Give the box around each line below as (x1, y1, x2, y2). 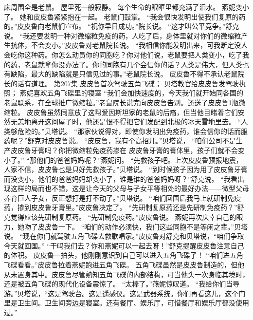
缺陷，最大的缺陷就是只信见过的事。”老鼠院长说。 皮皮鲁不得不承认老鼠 (10, 69, 238, 79)
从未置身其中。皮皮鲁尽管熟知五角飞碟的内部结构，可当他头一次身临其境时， (4, 269, 249, 279)
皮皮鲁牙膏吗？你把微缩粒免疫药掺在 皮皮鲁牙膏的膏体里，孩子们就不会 (10, 145, 238, 155)
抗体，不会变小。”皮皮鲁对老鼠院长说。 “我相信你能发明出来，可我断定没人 (10, 40, 248, 50)
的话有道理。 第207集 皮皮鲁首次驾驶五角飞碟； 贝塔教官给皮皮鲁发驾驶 (10, 78, 239, 88)
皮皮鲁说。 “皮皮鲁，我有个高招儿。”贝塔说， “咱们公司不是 (48, 135, 236, 146)
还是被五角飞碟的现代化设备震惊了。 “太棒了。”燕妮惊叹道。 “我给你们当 (4, 279, 233, 289)
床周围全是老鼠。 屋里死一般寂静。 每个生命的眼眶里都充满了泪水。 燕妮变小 (4, 2, 249, 12)
